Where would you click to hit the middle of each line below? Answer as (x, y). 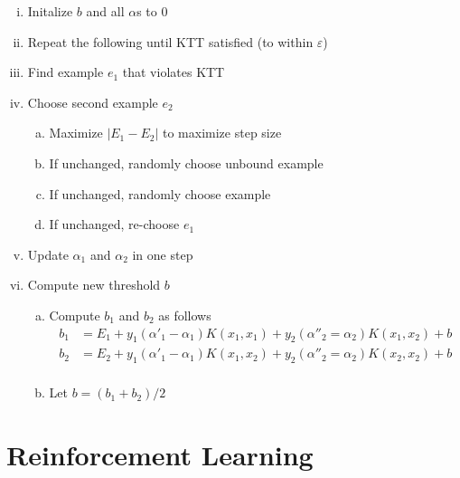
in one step (163, 254)
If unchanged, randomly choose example (160, 193)
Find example (66, 72)
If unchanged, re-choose (114, 224)
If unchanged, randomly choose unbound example (186, 163)
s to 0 (152, 11)
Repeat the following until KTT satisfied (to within (170, 41)
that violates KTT (174, 72)
